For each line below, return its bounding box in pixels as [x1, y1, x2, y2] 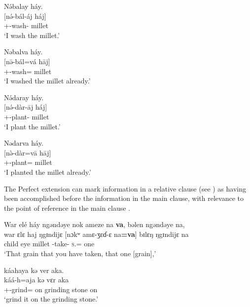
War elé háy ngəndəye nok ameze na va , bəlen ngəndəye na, [4, 219, 185, 230]
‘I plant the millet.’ [4, 121, 61, 131]
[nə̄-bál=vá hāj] [4, 56, 50, 66]
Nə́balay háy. [4, 1, 43, 11]
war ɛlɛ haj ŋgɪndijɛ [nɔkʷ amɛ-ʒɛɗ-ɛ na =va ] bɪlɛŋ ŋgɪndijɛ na [4, 229, 189, 239]
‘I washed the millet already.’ [4, 76, 91, 86]
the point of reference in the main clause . [4, 202, 131, 213]
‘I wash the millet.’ [4, 30, 60, 40]
